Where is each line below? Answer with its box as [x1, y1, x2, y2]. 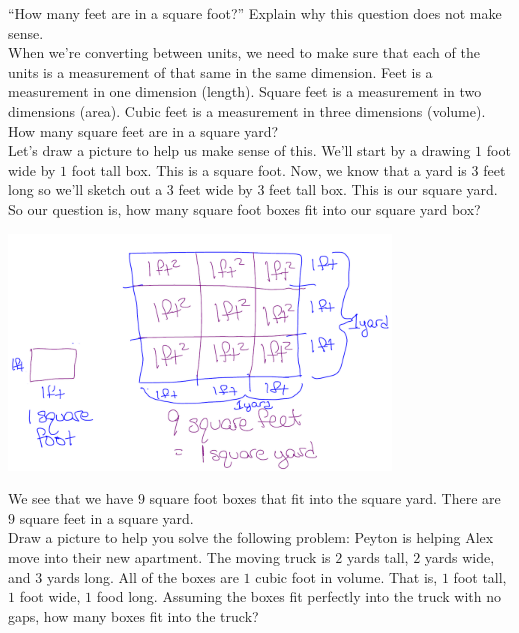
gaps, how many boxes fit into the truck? [8, 605, 259, 626]
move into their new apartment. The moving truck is [8, 546, 331, 567]
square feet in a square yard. [19, 507, 194, 528]
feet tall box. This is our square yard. [269, 179, 498, 200]
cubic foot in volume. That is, [255, 566, 438, 587]
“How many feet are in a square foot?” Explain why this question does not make [8, 3, 502, 23]
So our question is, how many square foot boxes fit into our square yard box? [8, 198, 481, 219]
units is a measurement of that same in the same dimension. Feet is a [8, 61, 433, 82]
